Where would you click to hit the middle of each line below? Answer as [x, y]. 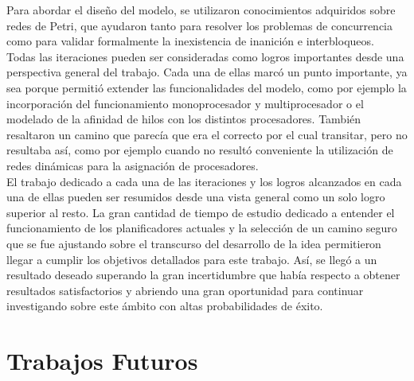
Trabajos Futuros [102, 361]
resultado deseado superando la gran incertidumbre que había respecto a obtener [203, 275]
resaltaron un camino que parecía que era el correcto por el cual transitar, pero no [207, 134]
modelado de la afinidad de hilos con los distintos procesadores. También [184, 119]
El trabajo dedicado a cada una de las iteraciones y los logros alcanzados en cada [204, 181]
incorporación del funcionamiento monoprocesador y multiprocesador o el [185, 103]
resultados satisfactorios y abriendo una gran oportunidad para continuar [185, 290]
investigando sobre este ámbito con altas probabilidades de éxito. [165, 306]
